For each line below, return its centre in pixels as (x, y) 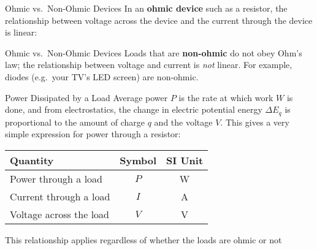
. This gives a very (255, 122)
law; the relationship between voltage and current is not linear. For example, (149, 65)
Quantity (32, 160)
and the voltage (183, 122)
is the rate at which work (226, 97)
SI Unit (185, 160)
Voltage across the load (59, 214)
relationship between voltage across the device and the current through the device (159, 20)
